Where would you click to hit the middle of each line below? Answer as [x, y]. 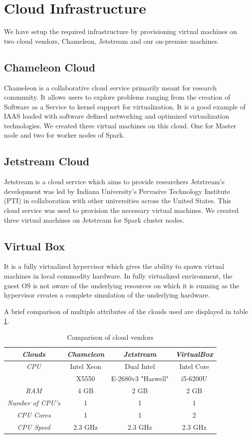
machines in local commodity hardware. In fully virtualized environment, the [118, 276]
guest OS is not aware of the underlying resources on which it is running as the [122, 285]
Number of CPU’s [34, 402]
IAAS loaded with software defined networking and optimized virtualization [117, 116]
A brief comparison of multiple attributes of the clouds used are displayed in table [126, 311]
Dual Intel [140, 366]
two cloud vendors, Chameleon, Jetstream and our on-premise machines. [111, 41]
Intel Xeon [86, 366]
